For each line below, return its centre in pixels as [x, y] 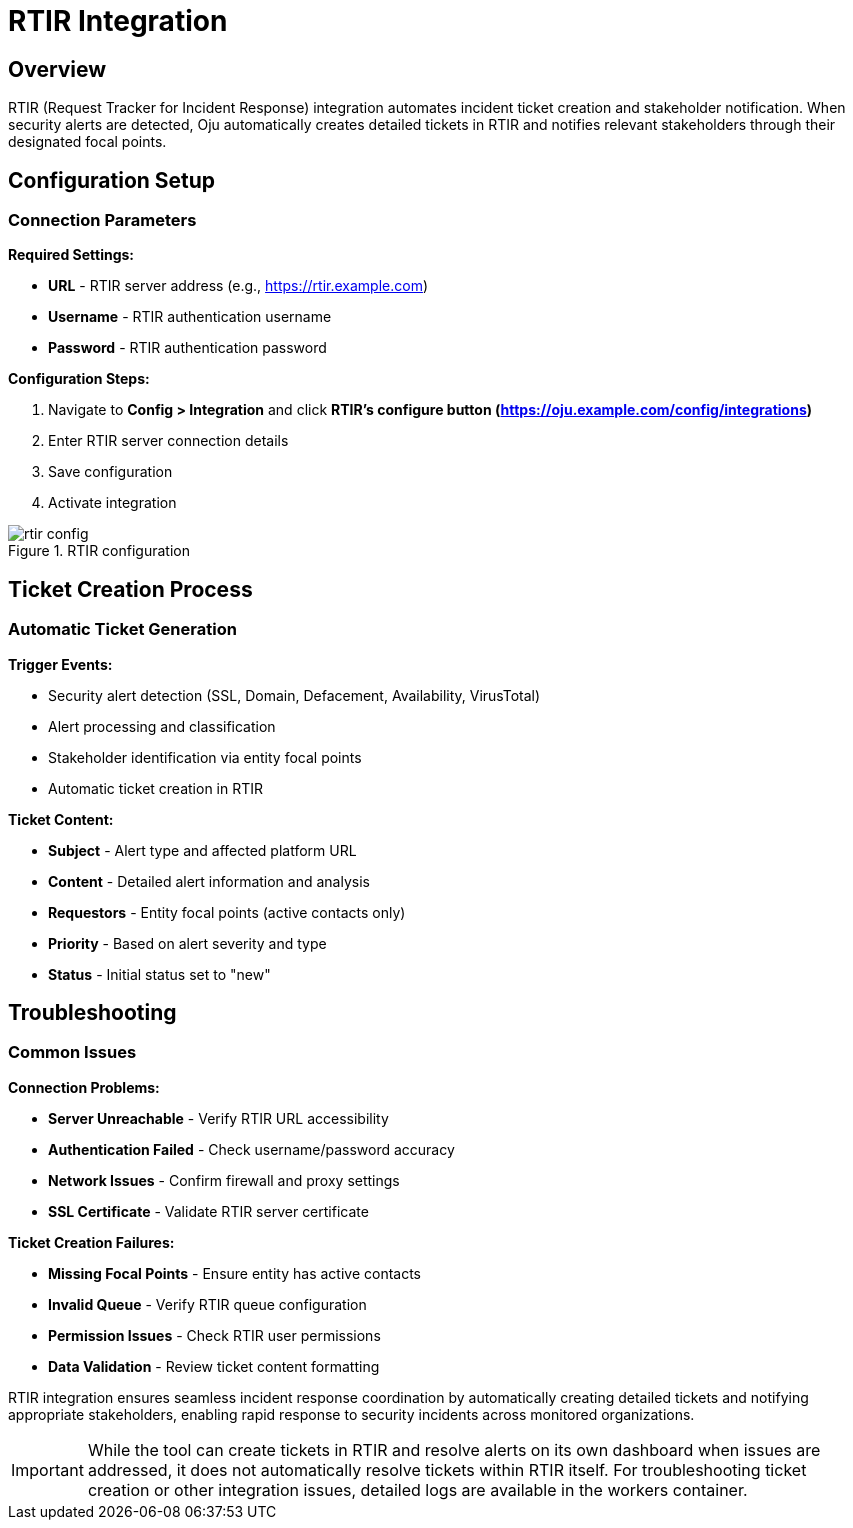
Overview [57, 69]
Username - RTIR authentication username [190, 317]
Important [47, 1469]
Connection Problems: [84, 1087]
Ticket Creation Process [130, 589]
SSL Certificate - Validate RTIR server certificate [208, 1211]
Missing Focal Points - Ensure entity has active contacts [234, 1273]
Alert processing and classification [162, 726]
